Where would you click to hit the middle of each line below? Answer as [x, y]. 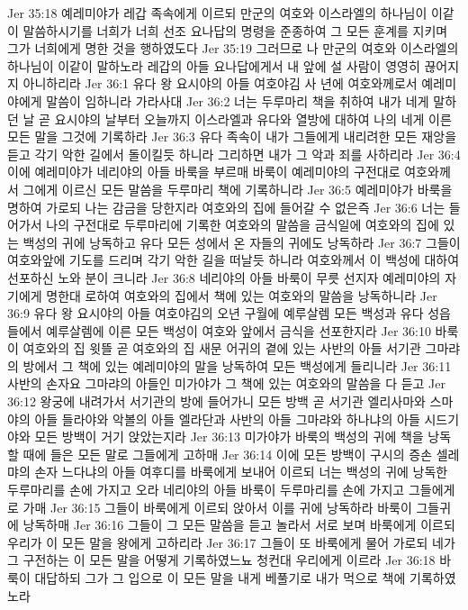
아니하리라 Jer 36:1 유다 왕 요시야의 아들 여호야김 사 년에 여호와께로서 [220, 83]
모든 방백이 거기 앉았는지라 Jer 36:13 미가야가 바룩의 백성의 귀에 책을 [229, 437]
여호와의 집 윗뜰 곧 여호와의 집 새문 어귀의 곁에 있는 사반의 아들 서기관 [222, 348]
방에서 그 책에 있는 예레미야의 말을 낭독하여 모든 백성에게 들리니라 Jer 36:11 [237, 365]
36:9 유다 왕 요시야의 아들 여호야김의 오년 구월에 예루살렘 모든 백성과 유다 [216, 313]
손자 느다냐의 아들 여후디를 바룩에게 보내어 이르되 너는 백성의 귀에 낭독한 [241, 472]
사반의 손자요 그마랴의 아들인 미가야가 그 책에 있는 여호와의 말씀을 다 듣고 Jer [227, 383]
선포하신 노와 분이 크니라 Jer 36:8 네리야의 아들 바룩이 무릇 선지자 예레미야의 [224, 277]
